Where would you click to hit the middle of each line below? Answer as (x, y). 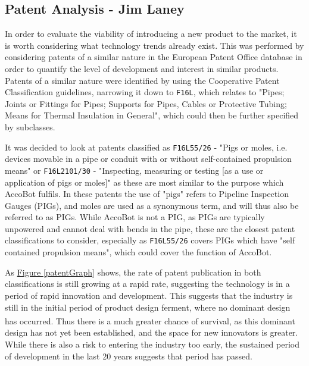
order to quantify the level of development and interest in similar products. (142, 68)
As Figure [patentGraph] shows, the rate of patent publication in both (133, 272)
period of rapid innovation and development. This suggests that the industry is (149, 295)
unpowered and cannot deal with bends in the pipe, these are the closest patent (150, 228)
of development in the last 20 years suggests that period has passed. (129, 356)
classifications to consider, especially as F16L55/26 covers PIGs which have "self (150, 240)
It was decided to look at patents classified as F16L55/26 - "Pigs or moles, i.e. (146, 147)
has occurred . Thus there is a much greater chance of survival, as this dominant (150, 320)
